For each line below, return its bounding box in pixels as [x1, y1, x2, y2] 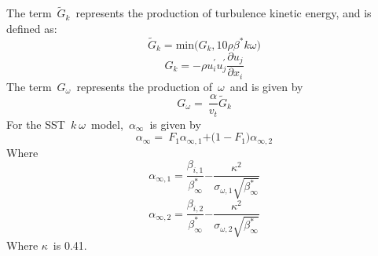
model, [91, 115, 123, 132]
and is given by [229, 78, 303, 94]
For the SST [6, 115, 65, 132]
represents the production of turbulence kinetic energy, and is [75, 5, 372, 21]
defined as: [6, 20, 57, 36]
